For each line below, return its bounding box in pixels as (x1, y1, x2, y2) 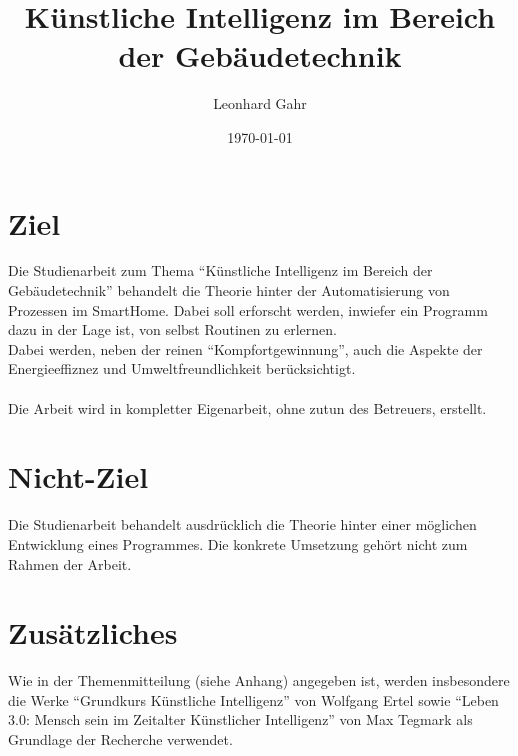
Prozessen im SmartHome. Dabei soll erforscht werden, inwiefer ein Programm (8, 299, 488, 320)
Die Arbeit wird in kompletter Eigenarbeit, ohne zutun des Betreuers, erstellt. (8, 397, 487, 418)
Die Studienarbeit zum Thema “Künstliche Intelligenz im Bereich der (8, 260, 433, 281)
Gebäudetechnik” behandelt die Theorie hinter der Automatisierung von (8, 280, 450, 301)
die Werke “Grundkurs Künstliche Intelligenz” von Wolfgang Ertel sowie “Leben (8, 689, 499, 710)
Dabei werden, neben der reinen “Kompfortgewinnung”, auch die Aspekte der (8, 338, 483, 359)
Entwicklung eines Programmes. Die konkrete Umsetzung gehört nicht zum (8, 533, 468, 554)
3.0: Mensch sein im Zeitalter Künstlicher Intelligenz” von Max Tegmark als (8, 709, 473, 730)
